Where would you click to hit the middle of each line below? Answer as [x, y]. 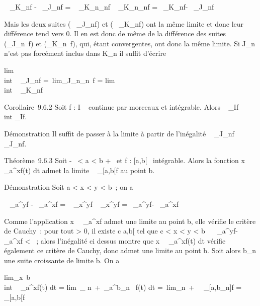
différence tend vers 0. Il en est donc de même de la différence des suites [115, 33]
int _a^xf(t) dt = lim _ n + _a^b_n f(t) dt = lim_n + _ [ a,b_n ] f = [123, 287]
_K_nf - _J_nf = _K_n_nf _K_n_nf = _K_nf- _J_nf [112, 7]
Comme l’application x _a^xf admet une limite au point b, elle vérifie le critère [130, 221]
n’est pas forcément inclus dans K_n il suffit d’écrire [85, 53]
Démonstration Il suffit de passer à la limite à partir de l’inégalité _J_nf [119, 133]
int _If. [16, 117]
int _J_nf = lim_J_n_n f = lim [60, 80]
